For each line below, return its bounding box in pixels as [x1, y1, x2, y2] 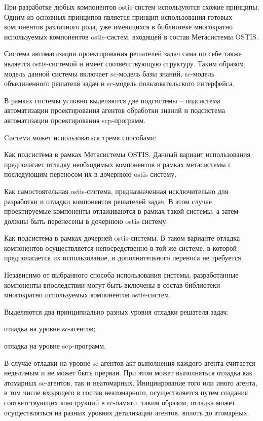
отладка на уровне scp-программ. [4, 340, 106, 351]
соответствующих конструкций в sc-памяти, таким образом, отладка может [4, 397, 235, 407]
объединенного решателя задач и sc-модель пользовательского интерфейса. [4, 78, 235, 89]
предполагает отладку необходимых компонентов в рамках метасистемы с [4, 159, 232, 169]
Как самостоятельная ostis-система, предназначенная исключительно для [4, 185, 229, 196]
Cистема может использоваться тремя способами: [4, 132, 157, 142]
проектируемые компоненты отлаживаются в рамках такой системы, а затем [4, 206, 239, 216]
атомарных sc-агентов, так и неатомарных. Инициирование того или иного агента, [4, 377, 257, 388]
